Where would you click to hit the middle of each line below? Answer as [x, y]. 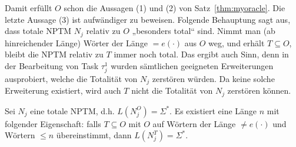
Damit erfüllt [29, 8]
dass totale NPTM [38, 31]
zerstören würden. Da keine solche [213, 78]
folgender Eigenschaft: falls [53, 123]
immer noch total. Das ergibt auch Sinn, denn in [201, 54]
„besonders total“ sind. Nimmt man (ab [204, 31]
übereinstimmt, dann [94, 135]
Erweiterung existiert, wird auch [63, 90]
